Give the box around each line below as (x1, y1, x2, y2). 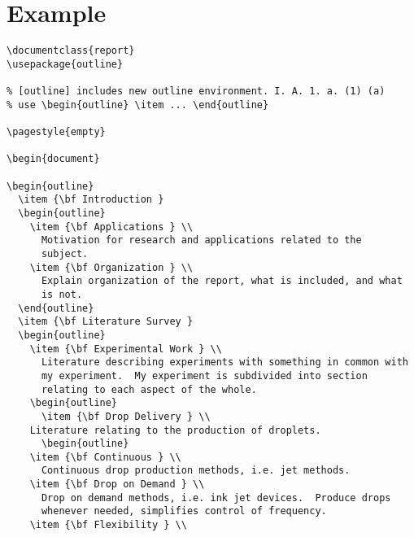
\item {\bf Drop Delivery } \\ (41, 410, 211, 422)
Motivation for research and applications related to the (41, 234, 362, 247)
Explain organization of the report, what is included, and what (41, 275, 403, 287)
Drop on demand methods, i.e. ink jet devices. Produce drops (41, 491, 391, 504)
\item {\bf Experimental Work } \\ (29, 343, 222, 355)
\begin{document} (7, 153, 100, 165)
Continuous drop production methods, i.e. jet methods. (41, 465, 351, 477)
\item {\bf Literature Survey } (18, 316, 194, 328)
